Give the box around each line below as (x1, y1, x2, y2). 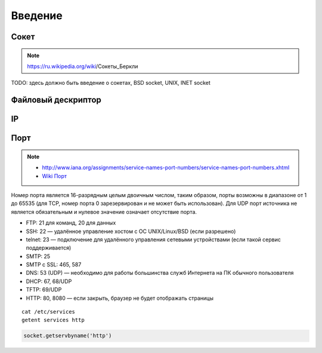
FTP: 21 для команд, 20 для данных (26, 219, 116, 226)
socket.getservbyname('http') (23, 332, 112, 339)
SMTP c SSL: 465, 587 (26, 261, 82, 268)
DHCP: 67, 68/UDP (26, 278, 72, 285)
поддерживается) (26, 244, 72, 251)
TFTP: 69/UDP (26, 286, 62, 293)
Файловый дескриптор (11, 95, 101, 105)
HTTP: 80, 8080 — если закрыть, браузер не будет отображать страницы (26, 294, 214, 302)
